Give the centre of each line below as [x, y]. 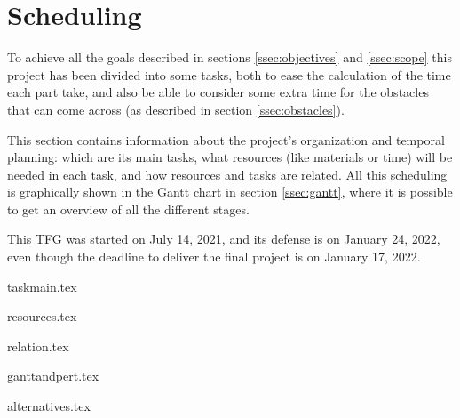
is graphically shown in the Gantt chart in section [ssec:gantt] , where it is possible [230, 192]
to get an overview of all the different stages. [128, 209]
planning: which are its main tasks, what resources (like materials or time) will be [230, 157]
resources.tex [42, 316]
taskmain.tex [42, 286]
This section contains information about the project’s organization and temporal [226, 139]
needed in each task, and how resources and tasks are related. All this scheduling [227, 174]
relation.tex [38, 346]
